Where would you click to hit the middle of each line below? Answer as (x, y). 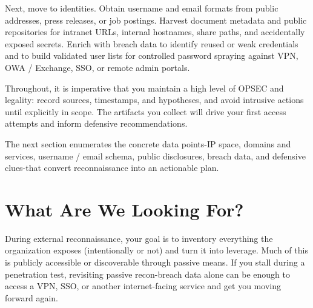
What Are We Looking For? (124, 209)
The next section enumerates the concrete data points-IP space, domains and (148, 143)
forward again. (31, 297)
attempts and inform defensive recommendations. (96, 123)
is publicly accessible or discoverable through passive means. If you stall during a (155, 262)
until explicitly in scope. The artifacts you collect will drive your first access (146, 111)
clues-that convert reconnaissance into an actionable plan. (112, 168)
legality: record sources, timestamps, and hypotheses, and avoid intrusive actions (154, 100)
